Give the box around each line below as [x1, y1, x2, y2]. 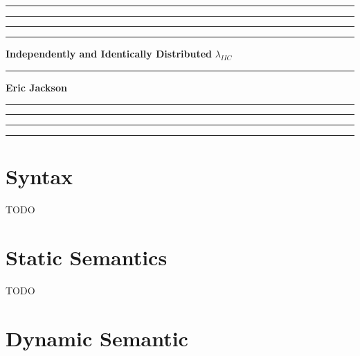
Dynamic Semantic [6, 323, 188, 352]
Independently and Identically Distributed [6, 46, 213, 60]
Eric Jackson [6, 80, 67, 94]
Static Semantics [6, 243, 168, 272]
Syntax [6, 162, 73, 190]
